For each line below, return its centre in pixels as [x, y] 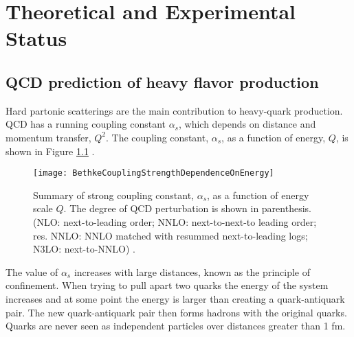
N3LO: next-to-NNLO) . [84, 249]
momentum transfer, [48, 137]
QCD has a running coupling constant [86, 124]
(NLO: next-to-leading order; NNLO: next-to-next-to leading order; [175, 221]
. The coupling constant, [157, 137]
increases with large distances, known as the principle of [192, 271]
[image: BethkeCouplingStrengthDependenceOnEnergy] [154, 173]
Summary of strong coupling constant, [113, 195]
